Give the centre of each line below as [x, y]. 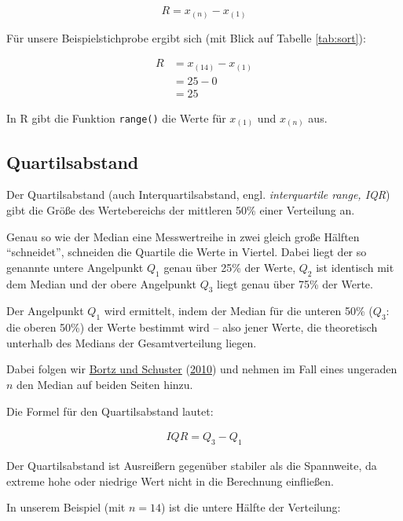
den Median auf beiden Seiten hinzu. [105, 384]
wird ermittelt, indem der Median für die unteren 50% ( [238, 311]
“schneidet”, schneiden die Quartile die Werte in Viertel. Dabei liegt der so [187, 252]
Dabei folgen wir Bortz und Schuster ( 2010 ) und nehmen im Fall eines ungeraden [202, 369]
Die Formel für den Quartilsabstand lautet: [110, 411]
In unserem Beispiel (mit [66, 507]
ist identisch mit [355, 267]
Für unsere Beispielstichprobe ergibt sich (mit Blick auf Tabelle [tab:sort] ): [186, 37]
